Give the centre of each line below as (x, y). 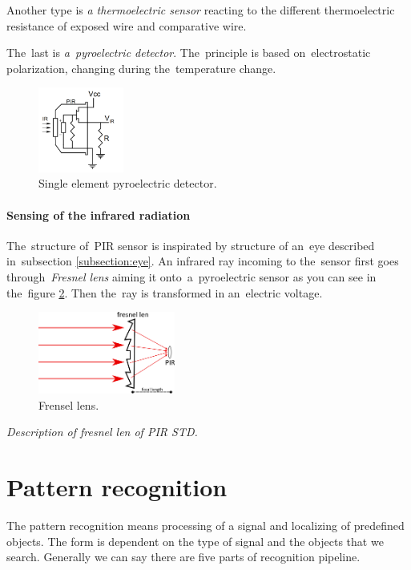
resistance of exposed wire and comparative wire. (127, 25)
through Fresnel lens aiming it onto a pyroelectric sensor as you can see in (191, 276)
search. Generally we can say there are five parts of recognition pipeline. (183, 557)
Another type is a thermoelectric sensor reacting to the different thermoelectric (201, 10)
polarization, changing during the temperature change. (141, 68)
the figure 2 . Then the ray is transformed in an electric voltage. (165, 292)
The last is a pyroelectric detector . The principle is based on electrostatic (189, 53)
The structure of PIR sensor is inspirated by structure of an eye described (191, 245)
